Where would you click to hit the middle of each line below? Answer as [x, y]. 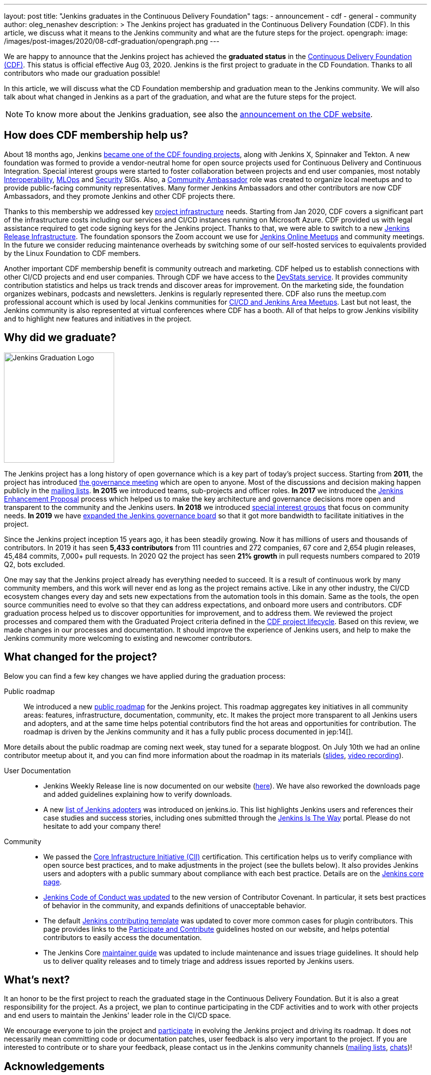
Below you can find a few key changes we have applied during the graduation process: [145, 676]
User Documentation [37, 770]
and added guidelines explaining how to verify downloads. [138, 794]
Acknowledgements [54, 1066]
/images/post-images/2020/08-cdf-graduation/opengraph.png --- [112, 41]
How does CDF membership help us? [96, 135]
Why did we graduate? [60, 338]
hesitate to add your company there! [102, 826]
